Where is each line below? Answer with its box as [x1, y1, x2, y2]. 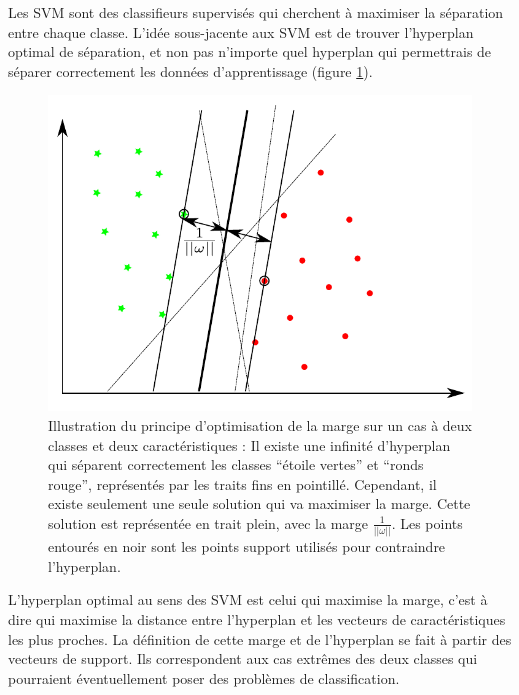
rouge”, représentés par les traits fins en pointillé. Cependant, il [48, 473, 437, 494]
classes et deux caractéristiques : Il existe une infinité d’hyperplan [48, 434, 451, 455]
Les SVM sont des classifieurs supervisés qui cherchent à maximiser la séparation [8, 2, 504, 22]
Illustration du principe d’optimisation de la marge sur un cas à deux [48, 414, 473, 435]
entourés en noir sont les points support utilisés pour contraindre [48, 536, 446, 557]
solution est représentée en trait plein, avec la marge [48, 512, 369, 533]
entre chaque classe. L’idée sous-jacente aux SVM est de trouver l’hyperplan [8, 21, 474, 42]
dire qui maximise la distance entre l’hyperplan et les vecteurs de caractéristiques [8, 609, 506, 630]
